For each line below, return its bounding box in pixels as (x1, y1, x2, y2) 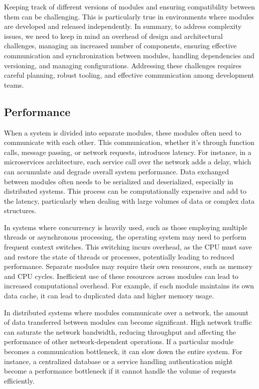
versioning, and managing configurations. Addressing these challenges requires (4, 60, 242, 70)
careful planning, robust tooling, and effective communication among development (4, 70, 255, 80)
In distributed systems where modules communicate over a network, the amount (4, 307, 249, 317)
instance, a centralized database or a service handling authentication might (4, 356, 233, 366)
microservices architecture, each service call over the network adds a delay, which (4, 156, 251, 167)
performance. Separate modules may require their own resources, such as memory (4, 261, 253, 271)
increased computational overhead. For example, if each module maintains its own (4, 280, 254, 291)
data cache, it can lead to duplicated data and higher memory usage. (4, 290, 214, 301)
